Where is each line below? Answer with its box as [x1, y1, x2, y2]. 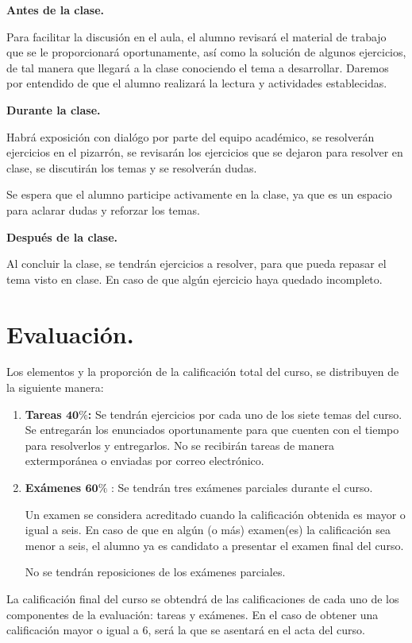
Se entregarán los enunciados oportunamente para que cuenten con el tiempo [25, 421, 399, 438]
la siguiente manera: [6, 379, 104, 396]
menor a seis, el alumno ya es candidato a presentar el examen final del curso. [25, 536, 404, 553]
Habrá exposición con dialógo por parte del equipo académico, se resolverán [6, 128, 375, 145]
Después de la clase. [6, 228, 118, 245]
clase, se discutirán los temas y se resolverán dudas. [6, 159, 257, 176]
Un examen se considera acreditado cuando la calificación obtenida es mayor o [25, 505, 406, 522]
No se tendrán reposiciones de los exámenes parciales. [25, 564, 286, 580]
